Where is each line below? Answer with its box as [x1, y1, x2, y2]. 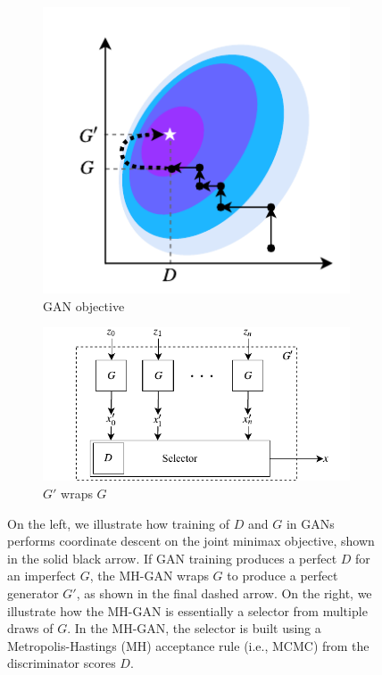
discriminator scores [7, 654, 116, 672]
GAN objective [43, 296, 125, 315]
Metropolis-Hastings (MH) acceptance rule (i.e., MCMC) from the [7, 636, 370, 654]
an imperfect [7, 566, 77, 585]
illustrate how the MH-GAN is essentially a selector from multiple [7, 601, 368, 620]
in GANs [286, 514, 335, 532]
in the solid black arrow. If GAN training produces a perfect [7, 548, 337, 567]
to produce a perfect [227, 566, 338, 585]
